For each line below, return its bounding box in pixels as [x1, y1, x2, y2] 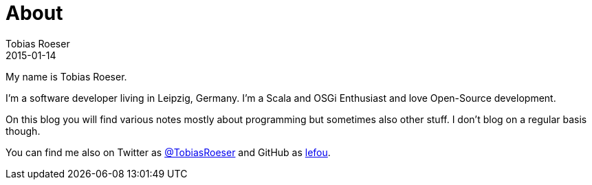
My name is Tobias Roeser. [6, 70, 127, 83]
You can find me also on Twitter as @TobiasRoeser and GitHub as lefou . [6, 146, 331, 158]
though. [6, 124, 41, 137]
